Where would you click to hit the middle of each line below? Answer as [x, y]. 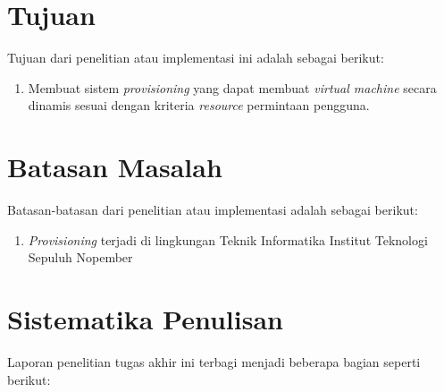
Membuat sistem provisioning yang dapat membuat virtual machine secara [232, 87]
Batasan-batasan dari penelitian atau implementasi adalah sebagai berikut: [213, 210]
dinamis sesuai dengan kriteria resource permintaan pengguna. [199, 105]
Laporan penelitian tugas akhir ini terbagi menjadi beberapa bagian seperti [214, 361]
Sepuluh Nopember [80, 257]
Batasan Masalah [115, 167]
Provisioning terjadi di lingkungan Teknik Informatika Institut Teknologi [228, 239]
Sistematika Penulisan [145, 319]
